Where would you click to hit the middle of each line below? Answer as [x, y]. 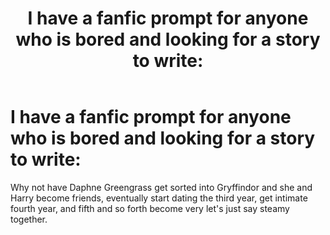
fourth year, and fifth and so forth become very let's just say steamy [150, 208]
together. [29, 219]
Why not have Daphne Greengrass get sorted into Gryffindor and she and [161, 187]
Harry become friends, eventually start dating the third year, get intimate [159, 198]
